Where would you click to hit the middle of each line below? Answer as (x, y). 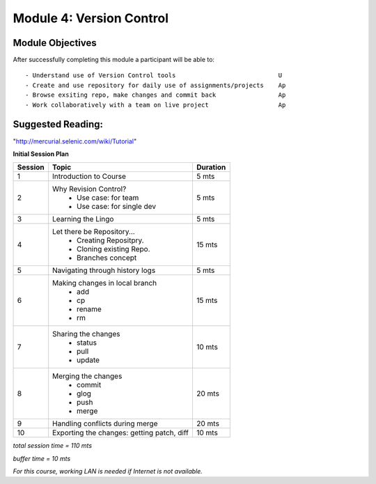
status (87, 343)
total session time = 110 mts (53, 446)
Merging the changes (87, 376)
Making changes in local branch (105, 283)
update (88, 360)
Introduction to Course (89, 176)
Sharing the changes (86, 334)
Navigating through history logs (104, 270)
